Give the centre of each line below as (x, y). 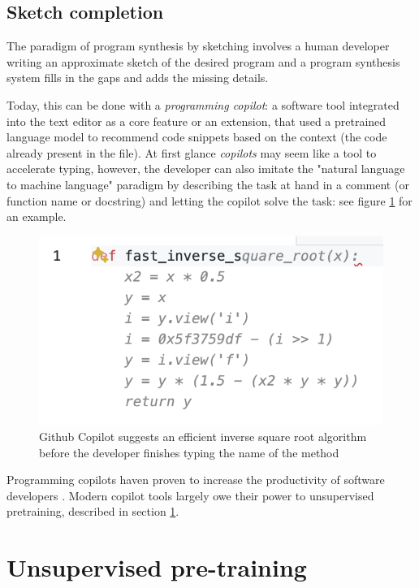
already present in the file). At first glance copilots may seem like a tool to (192, 152)
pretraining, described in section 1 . (93, 511)
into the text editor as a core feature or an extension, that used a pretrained (197, 121)
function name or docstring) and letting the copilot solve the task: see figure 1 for (209, 200)
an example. (37, 216)
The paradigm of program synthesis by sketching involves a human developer (198, 46)
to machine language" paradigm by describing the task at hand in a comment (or (208, 184)
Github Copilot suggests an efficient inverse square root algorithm (203, 437)
